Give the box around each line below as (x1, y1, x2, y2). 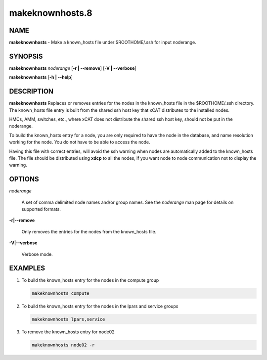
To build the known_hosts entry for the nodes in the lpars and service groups (21, 303, 178, 309)
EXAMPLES (9, 264, 45, 272)
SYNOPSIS (9, 52, 43, 60)
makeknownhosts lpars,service (32, 316, 105, 322)
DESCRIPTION (9, 87, 54, 96)
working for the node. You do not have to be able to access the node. (9, 139, 150, 145)
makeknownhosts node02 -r (32, 342, 95, 348)
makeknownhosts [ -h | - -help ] (9, 74, 73, 80)
